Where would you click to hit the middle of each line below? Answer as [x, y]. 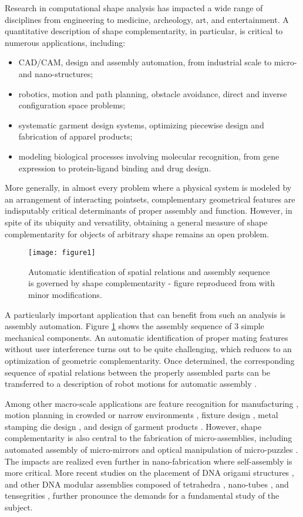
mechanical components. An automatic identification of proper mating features [147, 337]
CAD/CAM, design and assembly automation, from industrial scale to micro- [158, 62]
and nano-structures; [56, 73]
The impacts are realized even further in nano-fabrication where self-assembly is [149, 461]
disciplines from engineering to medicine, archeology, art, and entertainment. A [147, 19]
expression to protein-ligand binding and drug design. [115, 168]
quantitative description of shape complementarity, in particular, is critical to [144, 31]
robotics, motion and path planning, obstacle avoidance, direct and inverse [153, 93]
